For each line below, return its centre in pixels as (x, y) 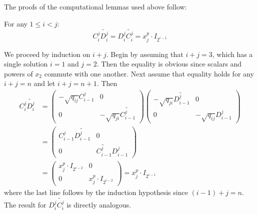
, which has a (232, 54)
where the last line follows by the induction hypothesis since (96, 192)
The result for (25, 204)
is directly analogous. (99, 204)
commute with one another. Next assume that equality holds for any (149, 73)
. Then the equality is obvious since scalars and (169, 64)
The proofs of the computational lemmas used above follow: (95, 6)
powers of (18, 73)
